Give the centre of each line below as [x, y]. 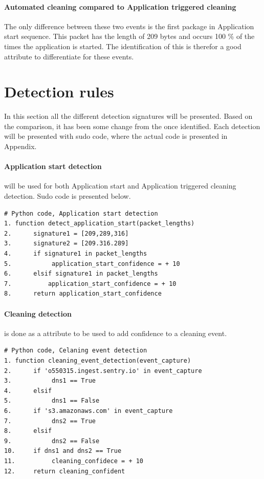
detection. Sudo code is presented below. [68, 196]
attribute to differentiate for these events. [69, 56]
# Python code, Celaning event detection [76, 351]
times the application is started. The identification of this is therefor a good [123, 46]
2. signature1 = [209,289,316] [67, 233]
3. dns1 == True [50, 381]
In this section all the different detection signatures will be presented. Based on [128, 116]
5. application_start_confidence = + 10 [92, 264]
